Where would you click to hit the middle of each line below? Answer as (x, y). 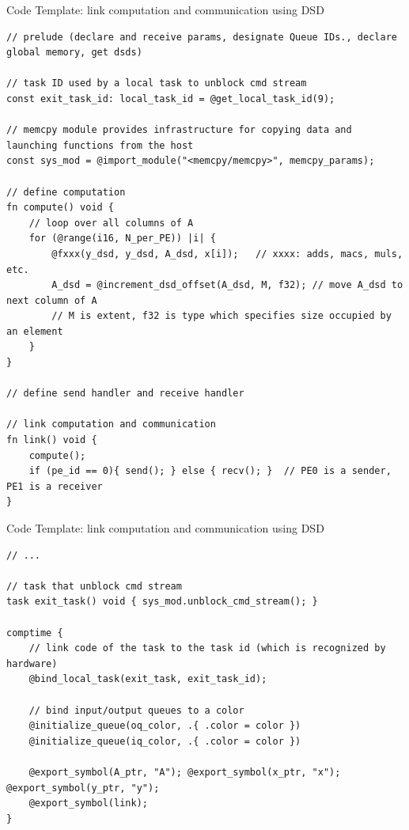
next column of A (52, 300)
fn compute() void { (61, 208)
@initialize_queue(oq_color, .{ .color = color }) (165, 726)
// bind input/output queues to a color (136, 710)
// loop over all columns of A (111, 223)
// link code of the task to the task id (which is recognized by (207, 648)
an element (35, 331)
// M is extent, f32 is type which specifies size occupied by (222, 316)
